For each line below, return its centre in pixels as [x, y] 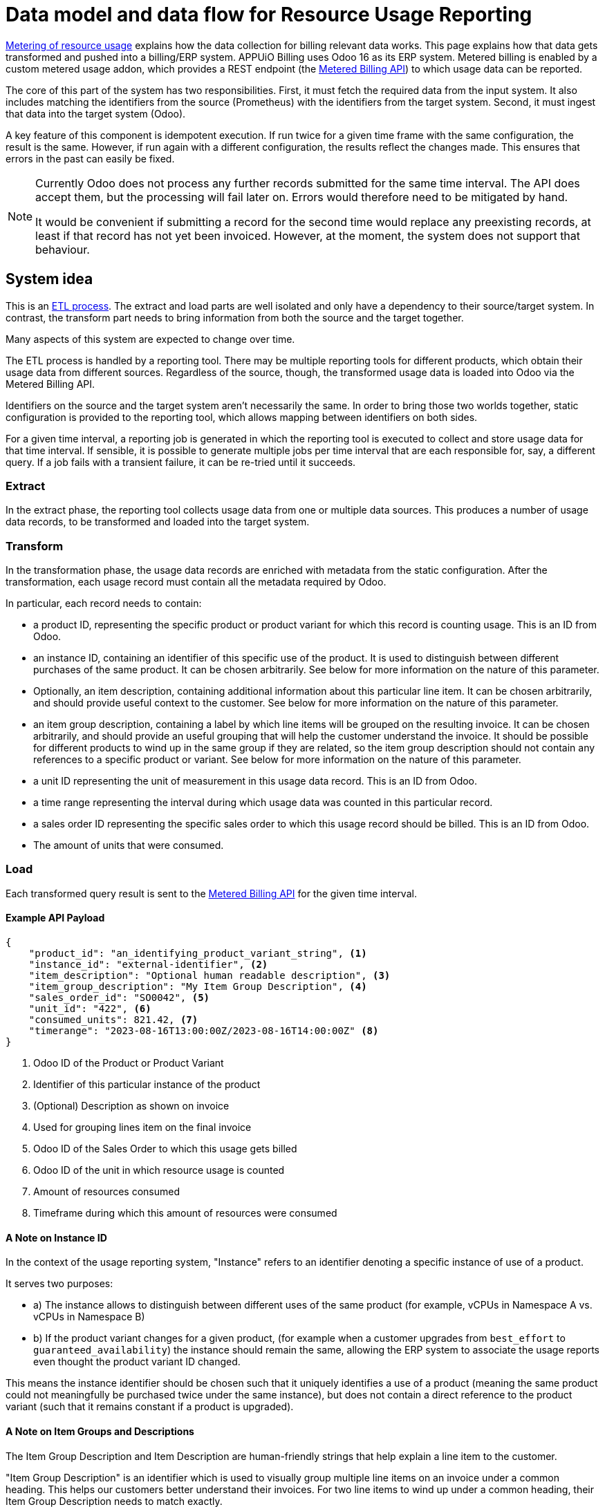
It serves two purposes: [59, 1284]
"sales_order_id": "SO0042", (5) [119, 998]
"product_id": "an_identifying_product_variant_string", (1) [198, 954]
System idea [49, 279]
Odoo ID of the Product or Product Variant [129, 1063]
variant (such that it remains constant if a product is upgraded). [150, 1407]
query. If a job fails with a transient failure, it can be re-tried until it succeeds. [181, 462]
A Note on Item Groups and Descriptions [100, 1431]
